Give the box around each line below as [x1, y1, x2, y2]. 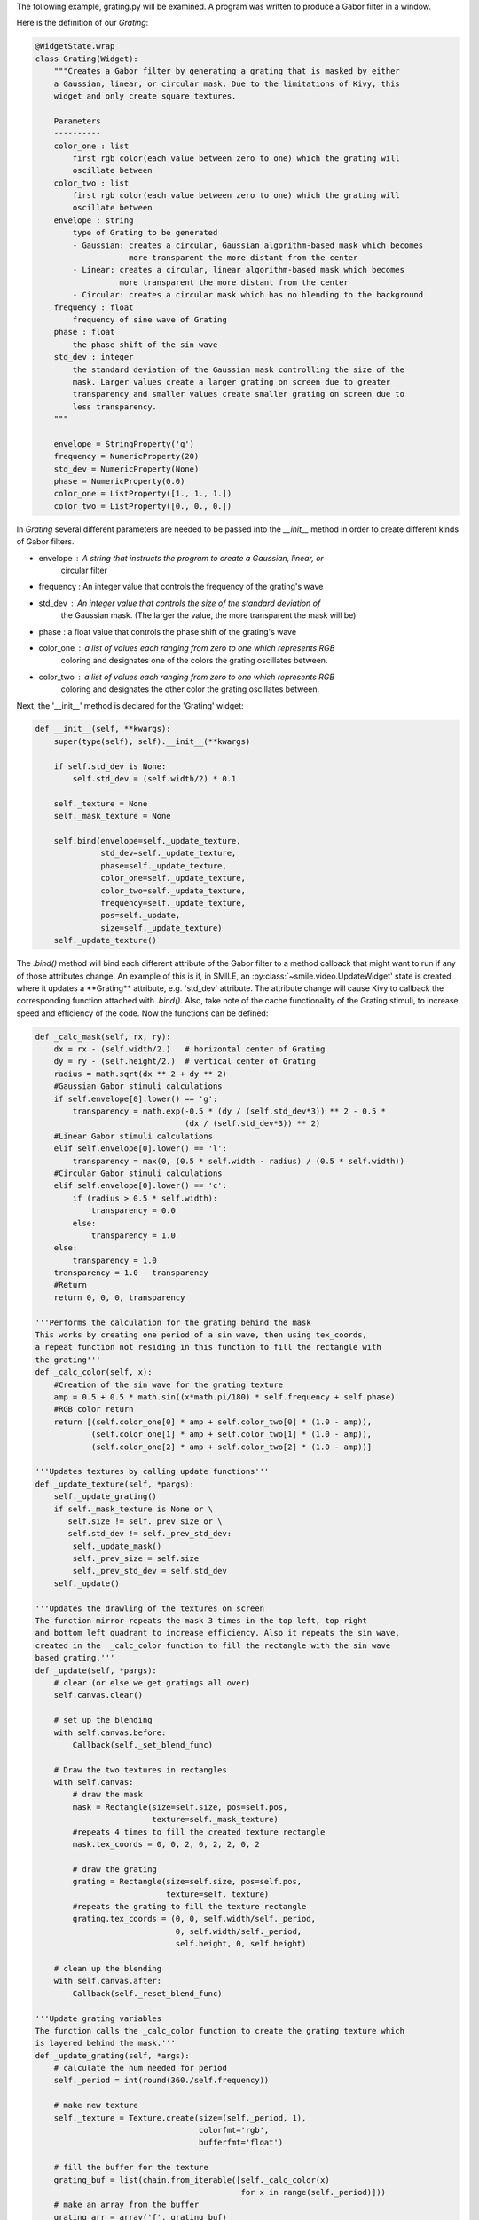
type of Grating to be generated [72, 227, 218, 238]
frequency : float [53, 302, 134, 313]
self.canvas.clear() [53, 1690, 144, 1701]
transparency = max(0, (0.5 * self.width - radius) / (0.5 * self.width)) [72, 1155, 405, 1166]
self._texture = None [53, 798, 148, 808]
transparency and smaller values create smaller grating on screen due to [72, 389, 405, 400]
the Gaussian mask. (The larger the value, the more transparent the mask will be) [60, 610, 357, 621]
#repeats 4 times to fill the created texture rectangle [72, 1827, 326, 1837]
